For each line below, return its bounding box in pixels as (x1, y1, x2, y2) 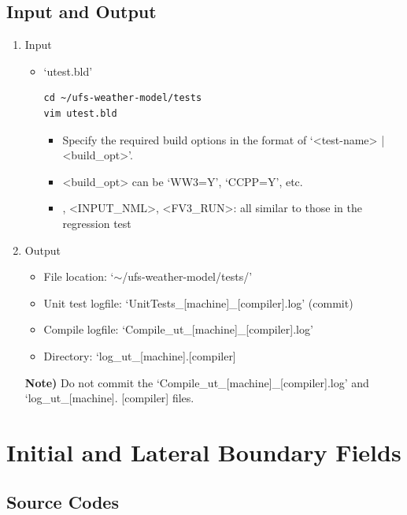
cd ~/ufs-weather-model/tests (43, 92, 202, 104)
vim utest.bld (43, 107, 117, 119)
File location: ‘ (43, 268, 114, 285)
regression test (62, 215, 131, 231)
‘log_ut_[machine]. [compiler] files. (24, 390, 194, 406)
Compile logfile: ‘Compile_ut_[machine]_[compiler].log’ (43, 321, 313, 338)
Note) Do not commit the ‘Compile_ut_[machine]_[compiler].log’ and (24, 374, 369, 390)
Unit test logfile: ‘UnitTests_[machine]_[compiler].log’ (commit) (43, 294, 353, 311)
